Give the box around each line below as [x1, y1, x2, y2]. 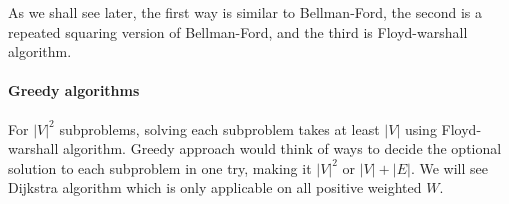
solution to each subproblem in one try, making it [8, 157, 312, 178]
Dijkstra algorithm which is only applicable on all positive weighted [8, 177, 422, 198]
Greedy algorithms [8, 80, 140, 101]
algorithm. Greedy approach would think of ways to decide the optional [62, 138, 502, 159]
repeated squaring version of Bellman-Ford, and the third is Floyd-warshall [8, 21, 468, 42]
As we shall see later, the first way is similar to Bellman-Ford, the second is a [8, 2, 482, 22]
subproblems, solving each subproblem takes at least [59, 118, 380, 139]
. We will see [410, 157, 488, 178]
